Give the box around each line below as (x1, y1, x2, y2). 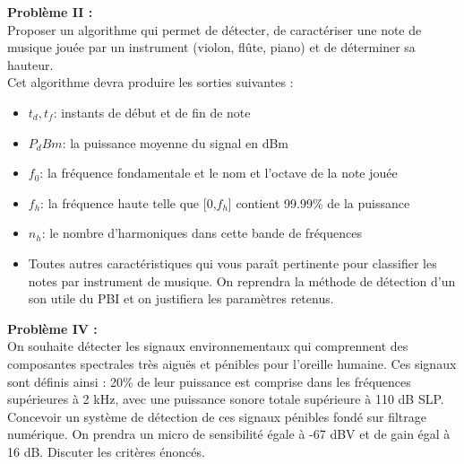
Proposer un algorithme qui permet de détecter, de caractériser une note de (7, 20, 422, 39)
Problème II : (7, 3, 93, 21)
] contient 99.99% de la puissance (228, 193, 410, 212)
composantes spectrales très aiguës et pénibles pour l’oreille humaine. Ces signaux (7, 354, 457, 372)
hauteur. (7, 55, 54, 74)
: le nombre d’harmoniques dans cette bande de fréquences (41, 223, 362, 242)
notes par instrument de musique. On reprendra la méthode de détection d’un (28, 271, 456, 290)
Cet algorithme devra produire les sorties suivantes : (7, 73, 294, 92)
